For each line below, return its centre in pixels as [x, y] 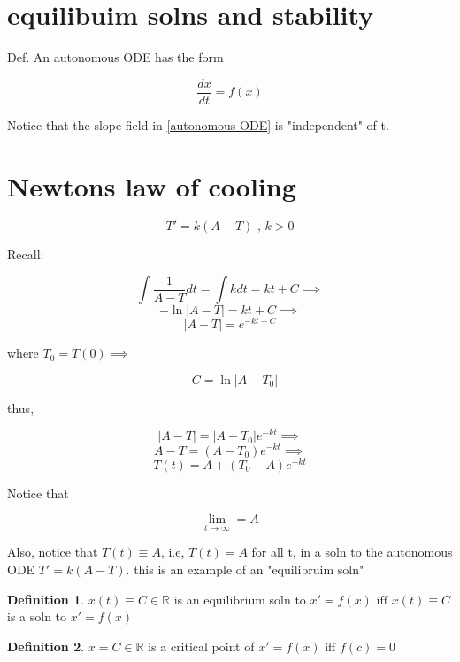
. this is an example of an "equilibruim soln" [245, 569]
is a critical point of [201, 646]
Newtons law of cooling [152, 185]
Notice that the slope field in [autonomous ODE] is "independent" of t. [198, 124]
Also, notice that [53, 552]
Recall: [26, 254]
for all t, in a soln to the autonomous [352, 552]
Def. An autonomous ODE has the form [115, 57]
